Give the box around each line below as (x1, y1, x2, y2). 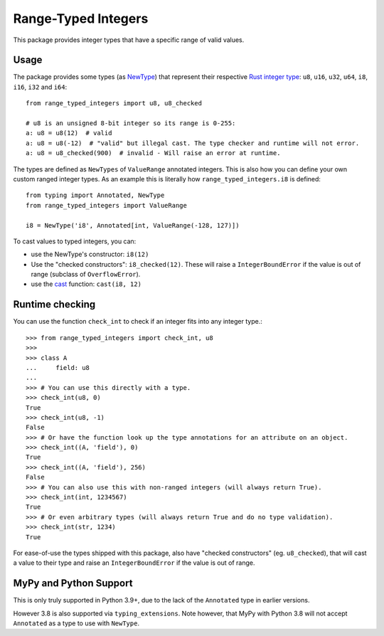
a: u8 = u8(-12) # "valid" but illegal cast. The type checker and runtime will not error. (26, 139, 360, 147)
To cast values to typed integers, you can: (13, 237, 137, 245)
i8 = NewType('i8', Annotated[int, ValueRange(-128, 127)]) (26, 221, 240, 229)
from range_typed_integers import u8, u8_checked (26, 100, 203, 107)
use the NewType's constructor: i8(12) (31, 250, 149, 259)
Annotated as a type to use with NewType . (13, 619, 140, 627)
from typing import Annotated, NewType (26, 191, 165, 199)
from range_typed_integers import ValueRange (26, 201, 188, 209)
